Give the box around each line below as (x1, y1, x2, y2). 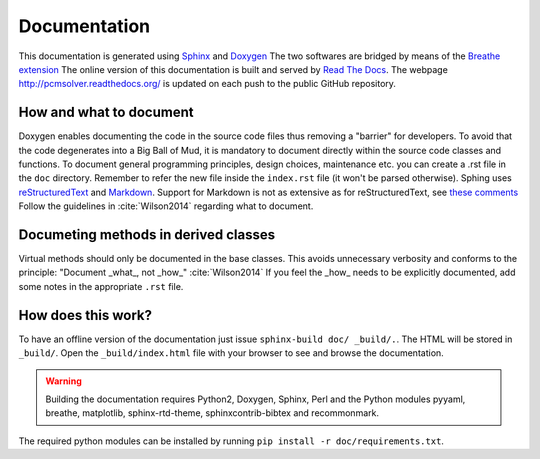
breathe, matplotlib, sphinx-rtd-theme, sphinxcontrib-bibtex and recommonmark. (45, 407, 380, 419)
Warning (45, 375, 82, 387)
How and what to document (18, 104, 194, 121)
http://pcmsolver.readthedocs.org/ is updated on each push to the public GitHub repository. (18, 78, 397, 90)
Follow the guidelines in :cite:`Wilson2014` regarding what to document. (18, 200, 314, 212)
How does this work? (18, 306, 152, 324)
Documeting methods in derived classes (18, 226, 275, 243)
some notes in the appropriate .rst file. (18, 280, 184, 292)
